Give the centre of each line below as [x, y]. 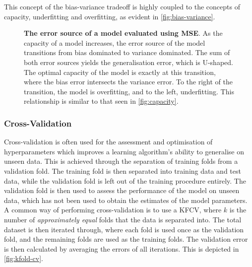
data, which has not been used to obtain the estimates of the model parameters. [126, 200]
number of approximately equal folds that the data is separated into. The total [123, 219]
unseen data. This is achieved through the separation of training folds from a [121, 161]
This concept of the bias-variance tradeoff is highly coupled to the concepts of [122, 6]
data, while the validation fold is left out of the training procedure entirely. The [125, 180]
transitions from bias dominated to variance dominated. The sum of [127, 52]
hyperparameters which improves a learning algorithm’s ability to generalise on [124, 151]
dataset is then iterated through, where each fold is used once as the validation [124, 229]
